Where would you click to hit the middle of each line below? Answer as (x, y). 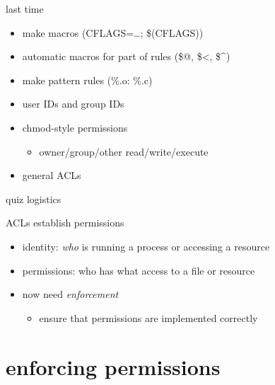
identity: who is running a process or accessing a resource (146, 246)
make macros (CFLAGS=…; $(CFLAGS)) (113, 32)
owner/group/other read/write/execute (124, 151)
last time (25, 8)
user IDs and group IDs (73, 104)
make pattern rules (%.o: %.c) (87, 80)
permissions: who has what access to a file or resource (139, 270)
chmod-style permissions (75, 127)
